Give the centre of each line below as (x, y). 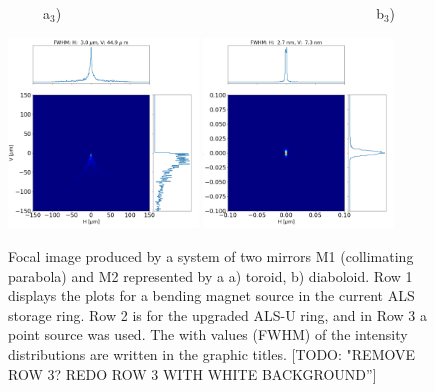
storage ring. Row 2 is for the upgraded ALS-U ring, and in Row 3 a (217, 314)
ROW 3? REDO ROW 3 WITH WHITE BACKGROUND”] (192, 373)
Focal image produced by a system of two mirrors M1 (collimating (211, 255)
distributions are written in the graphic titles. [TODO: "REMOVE (212, 353)
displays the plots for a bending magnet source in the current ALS (211, 295)
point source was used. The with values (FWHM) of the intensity (208, 334)
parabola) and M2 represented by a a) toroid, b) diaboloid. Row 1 (210, 275)
